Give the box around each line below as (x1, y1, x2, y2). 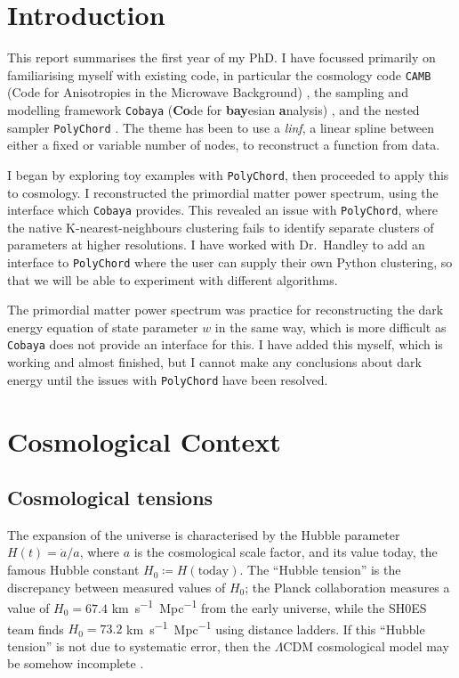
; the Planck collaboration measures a (245, 577, 450, 596)
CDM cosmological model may (283, 636, 449, 655)
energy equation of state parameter (7, 317, 198, 336)
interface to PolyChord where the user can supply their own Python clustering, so (7, 252, 453, 271)
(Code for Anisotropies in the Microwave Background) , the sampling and (7, 83, 408, 102)
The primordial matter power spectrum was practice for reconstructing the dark (7, 300, 444, 319)
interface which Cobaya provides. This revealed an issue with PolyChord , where (7, 200, 438, 219)
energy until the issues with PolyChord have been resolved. (7, 370, 328, 388)
